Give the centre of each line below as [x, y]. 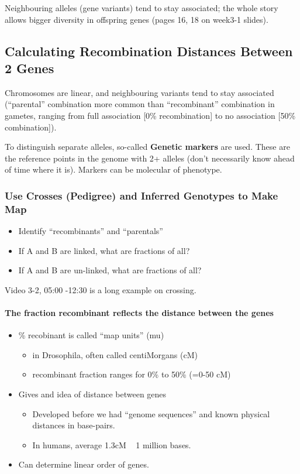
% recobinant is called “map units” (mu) [91, 335]
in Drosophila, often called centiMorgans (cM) [115, 354]
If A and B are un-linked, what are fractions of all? [110, 270]
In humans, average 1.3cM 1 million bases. [112, 444]
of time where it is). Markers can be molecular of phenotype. [113, 169]
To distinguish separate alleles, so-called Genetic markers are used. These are [147, 147]
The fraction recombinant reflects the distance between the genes [139, 313]
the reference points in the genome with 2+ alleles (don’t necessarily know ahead [150, 158]
